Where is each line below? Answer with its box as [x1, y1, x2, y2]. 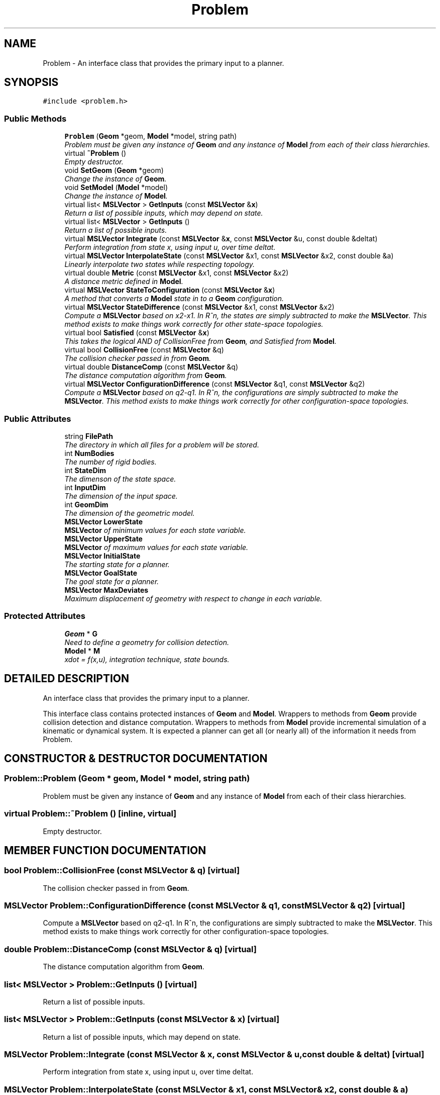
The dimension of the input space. [64, 491, 178, 500]
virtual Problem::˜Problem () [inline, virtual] [4, 808, 177, 819]
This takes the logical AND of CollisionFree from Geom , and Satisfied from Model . [64, 337, 337, 346]
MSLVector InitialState [64, 551, 141, 560]
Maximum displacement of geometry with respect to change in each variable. [64, 594, 322, 603]
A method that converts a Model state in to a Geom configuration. [64, 294, 284, 303]
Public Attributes [4, 413, 71, 424]
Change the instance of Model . [64, 192, 168, 201]
